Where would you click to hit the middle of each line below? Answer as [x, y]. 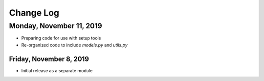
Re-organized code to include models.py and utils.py [75, 45]
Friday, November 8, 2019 [49, 59]
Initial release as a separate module [57, 70]
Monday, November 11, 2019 [55, 26]
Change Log [34, 13]
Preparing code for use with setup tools [61, 38]
